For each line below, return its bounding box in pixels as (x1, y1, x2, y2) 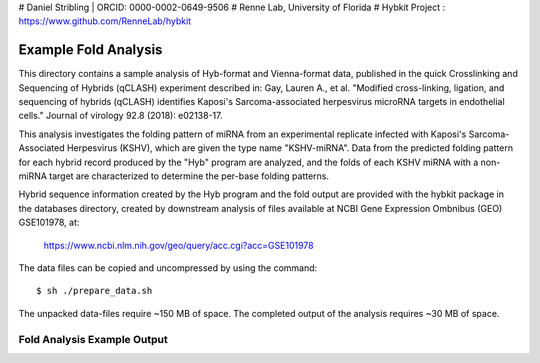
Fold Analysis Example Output (18, 332, 169, 346)
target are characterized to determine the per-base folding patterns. (48, 170, 330, 182)
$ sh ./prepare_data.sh (36, 285, 153, 297)
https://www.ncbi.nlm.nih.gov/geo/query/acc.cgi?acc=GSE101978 (43, 239, 314, 251)
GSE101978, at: (18, 216, 80, 229)
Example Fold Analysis (18, 41, 163, 59)
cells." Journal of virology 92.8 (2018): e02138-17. (18, 110, 223, 122)
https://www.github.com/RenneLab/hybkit (18, 15, 192, 27)
